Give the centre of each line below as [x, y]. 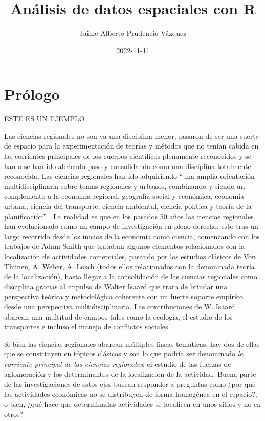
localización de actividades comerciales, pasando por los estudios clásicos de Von [130, 256]
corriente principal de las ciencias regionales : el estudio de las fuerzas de [118, 363]
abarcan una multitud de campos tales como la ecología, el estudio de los [118, 316]
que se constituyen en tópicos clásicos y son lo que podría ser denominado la [124, 354]
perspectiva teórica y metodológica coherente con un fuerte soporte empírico [124, 296]
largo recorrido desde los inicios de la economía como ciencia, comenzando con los [132, 236]
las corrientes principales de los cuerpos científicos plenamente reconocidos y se [128, 156]
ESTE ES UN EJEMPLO [45, 119]
